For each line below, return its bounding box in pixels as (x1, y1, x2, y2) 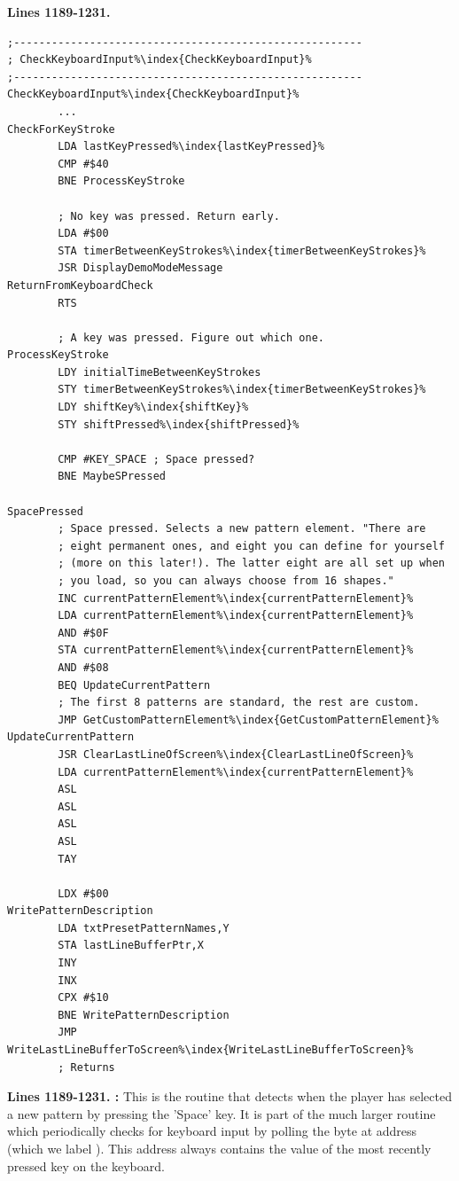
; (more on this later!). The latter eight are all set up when (58, 557, 445, 570)
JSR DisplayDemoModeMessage (58, 262, 223, 275)
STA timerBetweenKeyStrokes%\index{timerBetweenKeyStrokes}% (58, 244, 426, 257)
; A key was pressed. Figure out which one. (58, 331, 324, 344)
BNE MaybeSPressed (58, 470, 166, 483)
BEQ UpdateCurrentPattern (58, 678, 211, 692)
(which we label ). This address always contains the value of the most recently (7, 1139, 432, 1157)
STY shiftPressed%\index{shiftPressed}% (58, 418, 300, 431)
